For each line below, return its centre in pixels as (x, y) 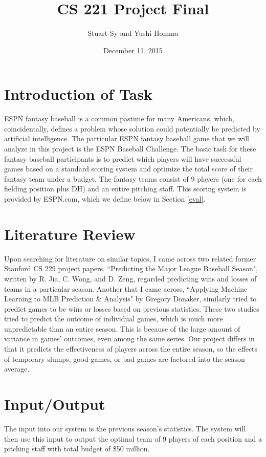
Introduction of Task (78, 94)
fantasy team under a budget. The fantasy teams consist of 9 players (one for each (133, 178)
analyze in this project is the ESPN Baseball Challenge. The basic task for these (130, 149)
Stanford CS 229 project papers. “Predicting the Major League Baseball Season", (131, 268)
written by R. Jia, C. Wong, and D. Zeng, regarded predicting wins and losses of (130, 278)
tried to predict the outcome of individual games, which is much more (114, 319)
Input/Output (55, 404)
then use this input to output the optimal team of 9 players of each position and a (133, 438)
